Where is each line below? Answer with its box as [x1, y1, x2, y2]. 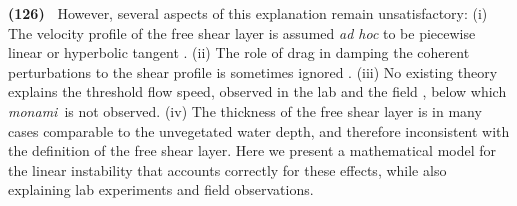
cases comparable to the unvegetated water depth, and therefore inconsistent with [8, 120, 510, 141]
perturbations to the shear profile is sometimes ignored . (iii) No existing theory [8, 61, 498, 82]
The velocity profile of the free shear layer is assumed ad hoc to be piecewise [8, 22, 476, 43]
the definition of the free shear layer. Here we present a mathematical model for [8, 140, 497, 161]
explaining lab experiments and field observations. [8, 179, 314, 200]
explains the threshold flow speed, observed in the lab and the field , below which [8, 81, 507, 102]
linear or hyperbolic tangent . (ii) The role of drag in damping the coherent [8, 42, 470, 63]
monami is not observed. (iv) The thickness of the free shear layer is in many [8, 100, 482, 121]
